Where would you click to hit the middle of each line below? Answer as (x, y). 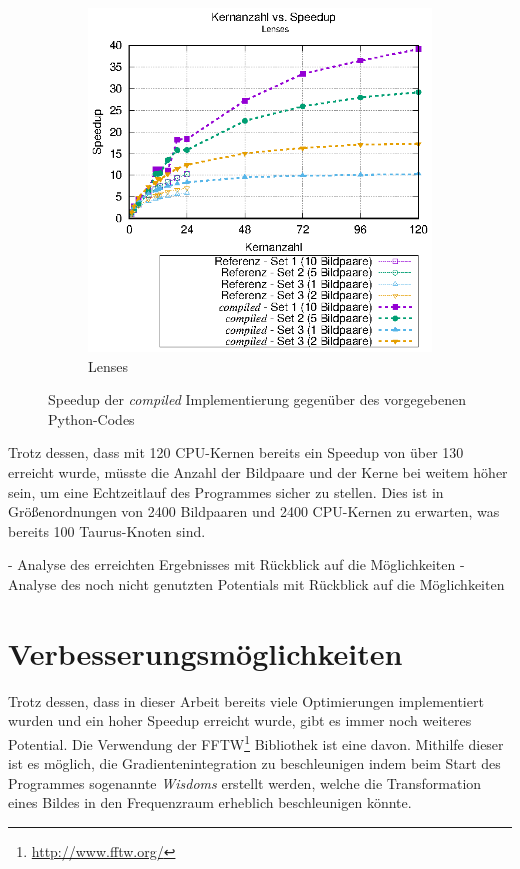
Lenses (108, 365)
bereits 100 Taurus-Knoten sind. (107, 530)
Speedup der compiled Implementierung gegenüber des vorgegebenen (257, 399)
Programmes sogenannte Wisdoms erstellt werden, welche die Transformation (245, 782)
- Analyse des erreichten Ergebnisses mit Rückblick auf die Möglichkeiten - (236, 564)
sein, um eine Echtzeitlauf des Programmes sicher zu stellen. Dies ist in (226, 491)
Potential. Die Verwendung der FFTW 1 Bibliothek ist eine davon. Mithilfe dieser (256, 742)
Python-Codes (91, 418)
